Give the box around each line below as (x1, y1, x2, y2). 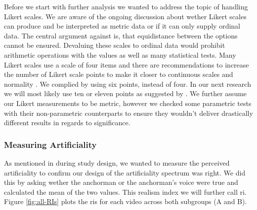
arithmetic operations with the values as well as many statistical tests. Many (4, 49, 236, 60)
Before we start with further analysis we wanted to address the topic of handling (4, 1, 248, 11)
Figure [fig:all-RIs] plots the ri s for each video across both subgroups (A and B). (4, 196, 247, 207)
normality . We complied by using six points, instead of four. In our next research (4, 78, 251, 89)
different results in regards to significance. (4, 117, 130, 128)
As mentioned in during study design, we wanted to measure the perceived (4, 157, 230, 168)
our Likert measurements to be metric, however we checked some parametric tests (4, 98, 252, 108)
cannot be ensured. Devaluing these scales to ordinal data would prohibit (4, 40, 225, 50)
